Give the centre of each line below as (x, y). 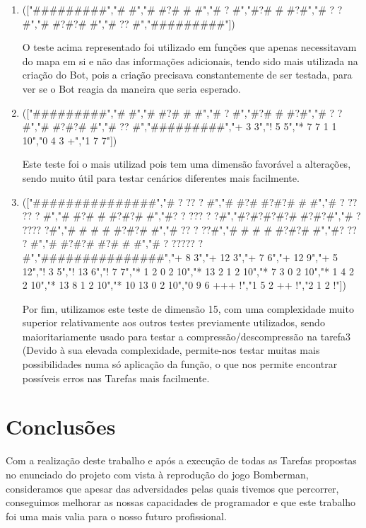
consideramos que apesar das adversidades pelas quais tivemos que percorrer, (172, 488)
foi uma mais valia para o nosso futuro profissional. (116, 516)
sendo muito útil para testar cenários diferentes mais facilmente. (161, 177)
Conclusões (61, 426)
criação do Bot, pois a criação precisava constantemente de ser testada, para (187, 75)
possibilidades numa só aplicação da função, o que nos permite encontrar (180, 364)
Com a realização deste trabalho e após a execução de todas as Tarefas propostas (181, 460)
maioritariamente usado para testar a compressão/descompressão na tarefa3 (187, 336)
